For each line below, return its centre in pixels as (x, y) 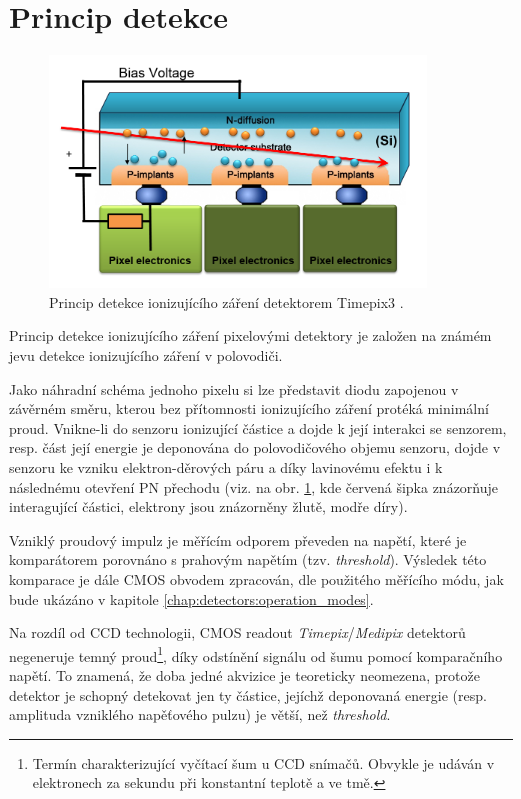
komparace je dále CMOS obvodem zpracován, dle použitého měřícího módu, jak (256, 578)
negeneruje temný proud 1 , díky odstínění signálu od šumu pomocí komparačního (256, 654)
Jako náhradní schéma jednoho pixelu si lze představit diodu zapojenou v (234, 388)
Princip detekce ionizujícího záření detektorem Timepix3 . (226, 301)
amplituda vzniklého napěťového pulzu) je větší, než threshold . (200, 714)
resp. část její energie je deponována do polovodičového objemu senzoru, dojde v (255, 447)
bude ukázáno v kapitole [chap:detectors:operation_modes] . (191, 598)
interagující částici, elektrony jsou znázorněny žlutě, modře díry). (208, 506)
